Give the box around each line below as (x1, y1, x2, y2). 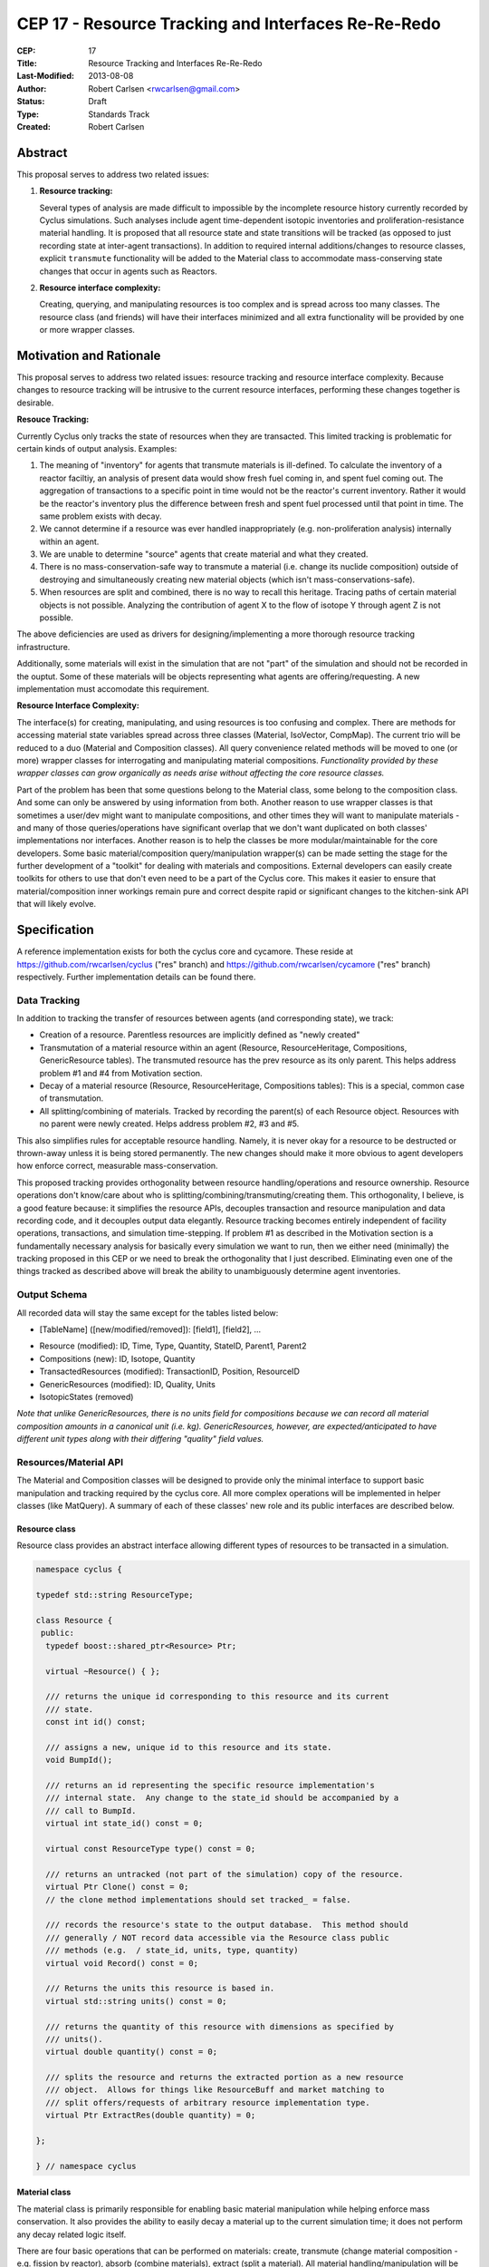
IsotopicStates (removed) (39, 1391, 134, 1402)
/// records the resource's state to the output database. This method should (45, 1920, 409, 1931)
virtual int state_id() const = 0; (45, 1818, 204, 1829)
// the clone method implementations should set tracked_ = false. (45, 1894, 351, 1904)
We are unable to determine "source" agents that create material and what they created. (39, 549, 369, 559)
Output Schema (16, 1289, 88, 1301)
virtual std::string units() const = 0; (45, 1996, 227, 2006)
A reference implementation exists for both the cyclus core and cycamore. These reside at (16, 946, 353, 957)
